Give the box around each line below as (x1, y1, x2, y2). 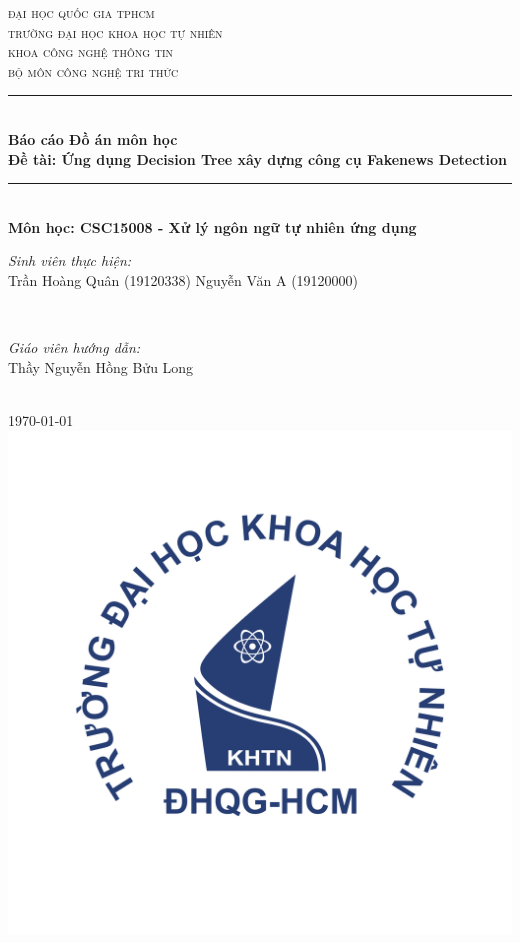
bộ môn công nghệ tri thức (8, 60, 179, 81)
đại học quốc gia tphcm (8, 2, 155, 22)
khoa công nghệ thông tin (8, 41, 174, 62)
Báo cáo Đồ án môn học (8, 128, 178, 149)
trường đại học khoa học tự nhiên (8, 21, 223, 42)
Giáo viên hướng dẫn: (8, 337, 141, 358)
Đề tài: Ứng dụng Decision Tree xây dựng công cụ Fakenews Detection (8, 148, 508, 169)
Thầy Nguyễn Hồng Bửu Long (8, 356, 194, 377)
